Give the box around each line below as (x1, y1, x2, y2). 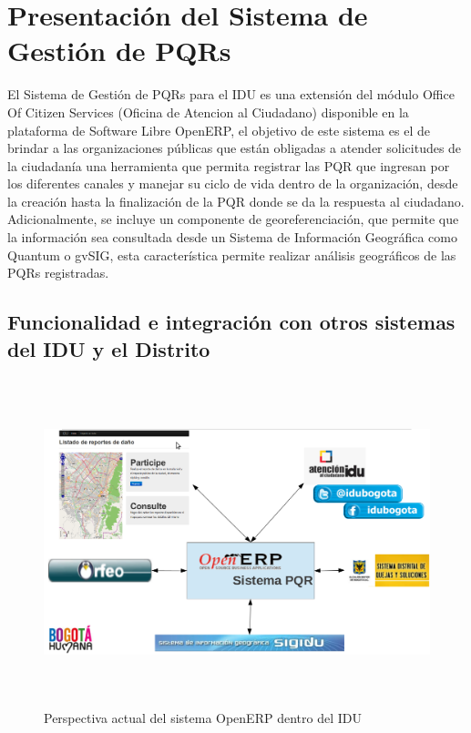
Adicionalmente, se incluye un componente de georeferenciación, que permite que (7, 209, 459, 229)
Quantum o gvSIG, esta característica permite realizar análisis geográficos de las (7, 245, 456, 264)
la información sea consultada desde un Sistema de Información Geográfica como (7, 228, 458, 247)
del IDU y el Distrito (7, 334, 210, 362)
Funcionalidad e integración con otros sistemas (7, 308, 456, 336)
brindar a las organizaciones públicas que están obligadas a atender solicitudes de (7, 138, 462, 158)
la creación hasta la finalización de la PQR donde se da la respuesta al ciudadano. (7, 191, 465, 210)
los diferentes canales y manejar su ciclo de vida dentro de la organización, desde (7, 174, 458, 193)
